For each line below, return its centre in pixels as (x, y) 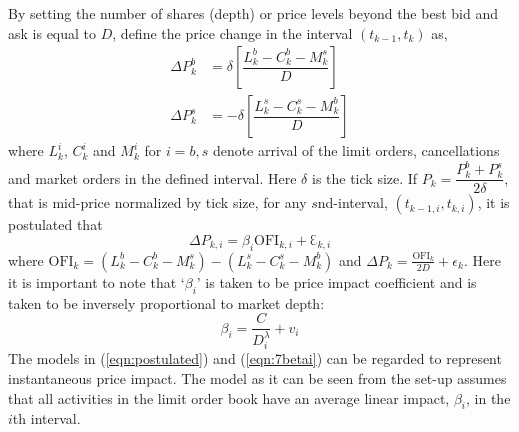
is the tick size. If (364, 177)
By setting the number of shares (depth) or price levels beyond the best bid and (253, 13)
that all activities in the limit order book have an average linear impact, (229, 397)
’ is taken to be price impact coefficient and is (336, 281)
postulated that (55, 224)
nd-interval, (352, 202)
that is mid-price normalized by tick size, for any (157, 202)
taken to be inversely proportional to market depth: (166, 302)
